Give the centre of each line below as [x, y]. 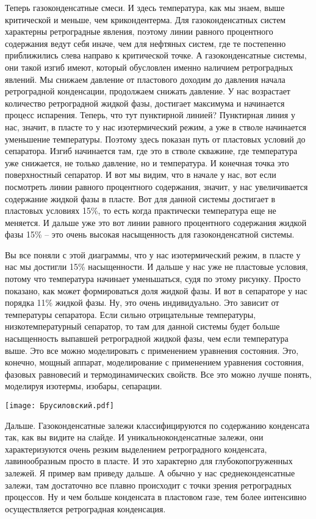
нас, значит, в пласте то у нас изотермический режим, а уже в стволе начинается [156, 126]
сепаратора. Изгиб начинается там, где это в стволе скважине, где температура [151, 151]
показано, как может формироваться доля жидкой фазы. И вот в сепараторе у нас [156, 290]
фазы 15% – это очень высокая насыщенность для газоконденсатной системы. [150, 234]
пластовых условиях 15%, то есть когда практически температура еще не [141, 210]
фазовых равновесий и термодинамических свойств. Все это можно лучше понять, [158, 374]
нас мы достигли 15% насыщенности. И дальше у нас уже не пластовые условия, [156, 267]
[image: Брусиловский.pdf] [59, 406]
